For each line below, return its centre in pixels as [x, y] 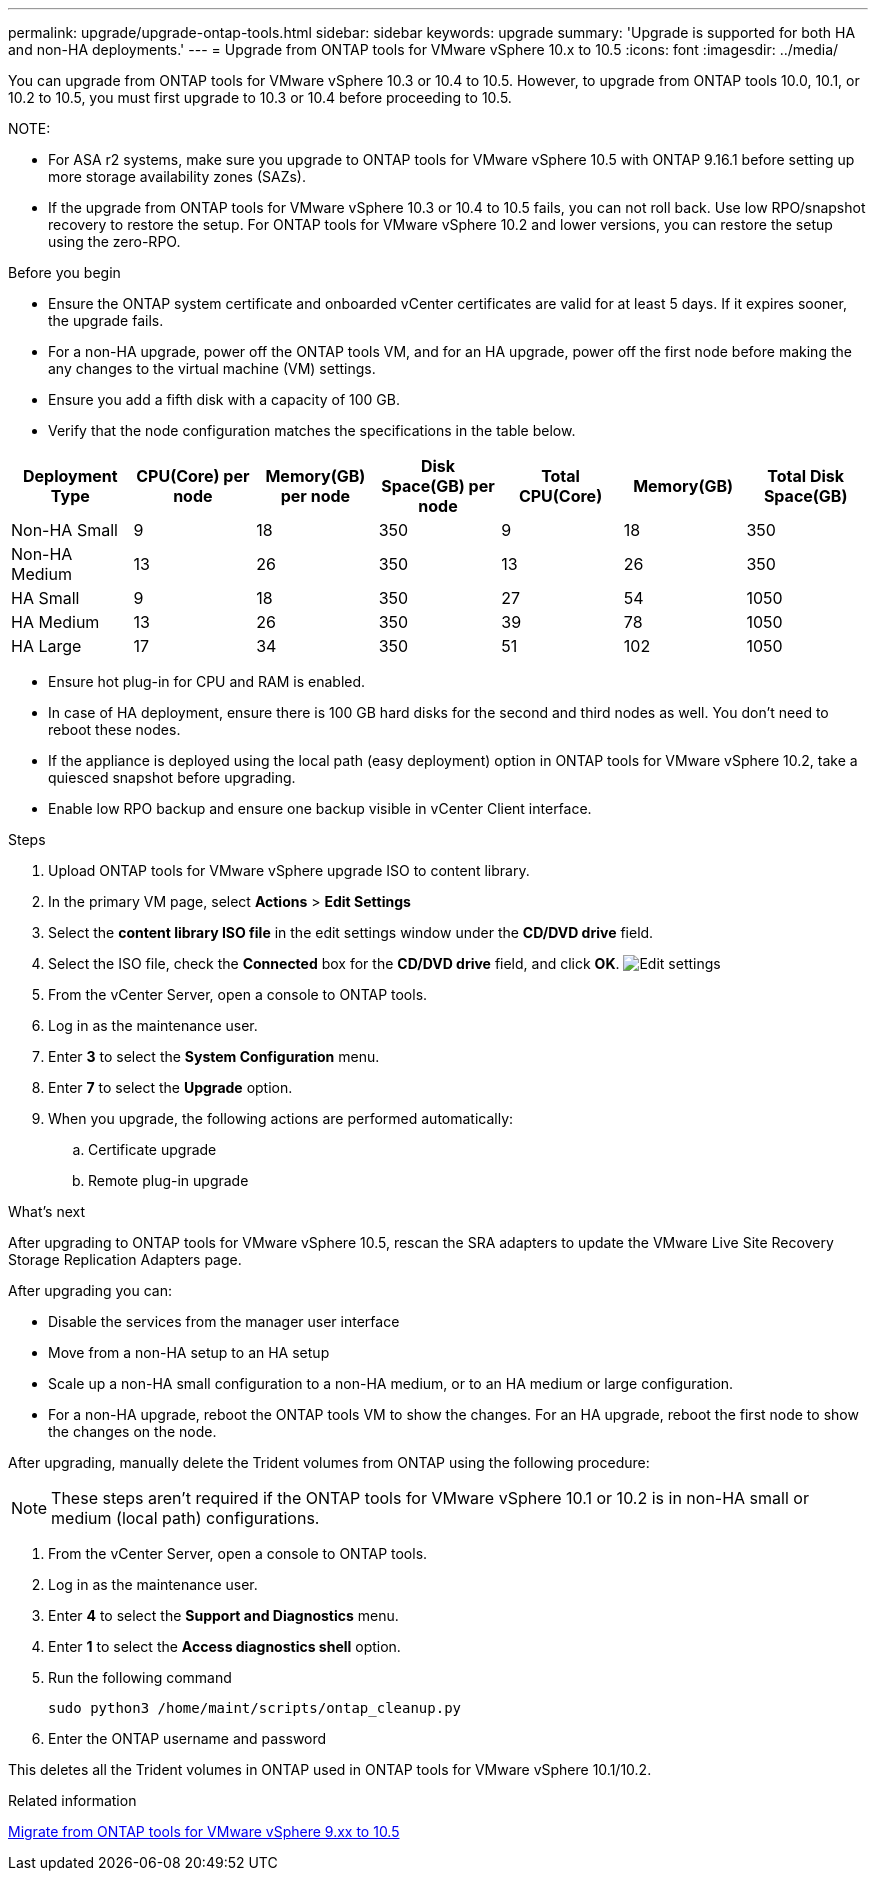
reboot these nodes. [114, 729]
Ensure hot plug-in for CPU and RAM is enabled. [207, 681]
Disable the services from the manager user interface [224, 1321]
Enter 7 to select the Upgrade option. [170, 1087]
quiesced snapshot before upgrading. [172, 777]
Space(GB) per [438, 486]
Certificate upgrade [152, 1149]
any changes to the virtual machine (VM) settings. [212, 368]
